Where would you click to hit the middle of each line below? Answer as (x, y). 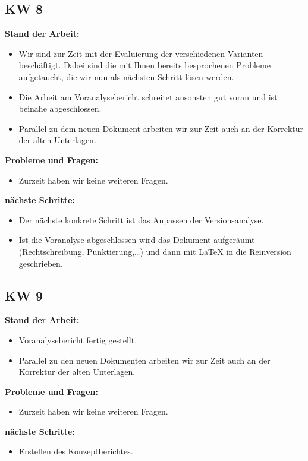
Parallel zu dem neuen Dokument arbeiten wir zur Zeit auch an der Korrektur (161, 128)
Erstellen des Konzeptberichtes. (76, 451)
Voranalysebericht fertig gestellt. (78, 340)
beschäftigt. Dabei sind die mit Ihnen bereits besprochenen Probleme (144, 65)
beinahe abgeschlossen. (60, 108)
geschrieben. (41, 263)
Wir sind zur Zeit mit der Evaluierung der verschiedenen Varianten (141, 53)
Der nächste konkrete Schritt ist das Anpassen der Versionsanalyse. (141, 220)
